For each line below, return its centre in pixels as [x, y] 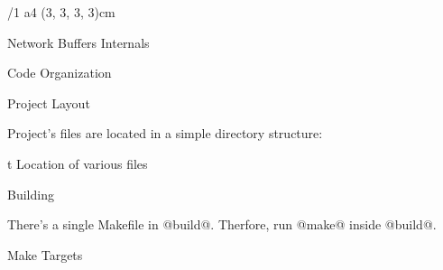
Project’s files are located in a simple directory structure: [165, 133]
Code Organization [60, 73]
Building [31, 194]
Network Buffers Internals [78, 42]
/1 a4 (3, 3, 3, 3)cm [61, 12]
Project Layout [49, 102]
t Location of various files [78, 163]
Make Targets [45, 254]
